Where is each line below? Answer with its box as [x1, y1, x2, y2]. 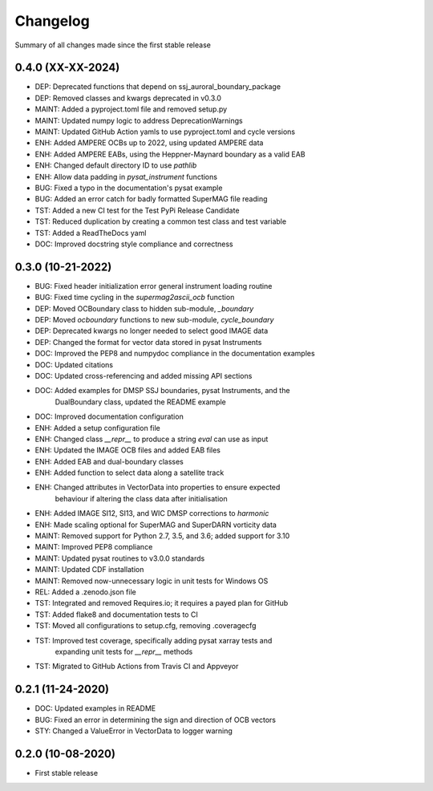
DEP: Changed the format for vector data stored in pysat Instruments [34, 337, 262, 347]
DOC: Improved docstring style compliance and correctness [34, 239, 233, 249]
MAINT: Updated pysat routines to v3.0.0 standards [34, 554, 205, 563]
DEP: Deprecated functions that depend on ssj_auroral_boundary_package [34, 82, 281, 91]
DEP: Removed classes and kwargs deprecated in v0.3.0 [34, 93, 222, 103]
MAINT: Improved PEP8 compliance [34, 542, 153, 552]
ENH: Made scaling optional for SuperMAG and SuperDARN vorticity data [34, 520, 277, 529]
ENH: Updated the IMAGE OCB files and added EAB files [34, 445, 221, 455]
